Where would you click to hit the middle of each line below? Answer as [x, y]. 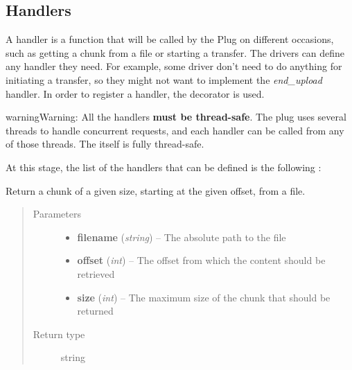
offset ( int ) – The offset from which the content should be [201, 260]
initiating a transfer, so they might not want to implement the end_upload [164, 79]
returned [95, 311]
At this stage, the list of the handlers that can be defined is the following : [164, 167]
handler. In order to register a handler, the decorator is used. [135, 93]
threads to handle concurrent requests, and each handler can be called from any [175, 130]
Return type [59, 334]
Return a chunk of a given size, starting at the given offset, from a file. [156, 190]
